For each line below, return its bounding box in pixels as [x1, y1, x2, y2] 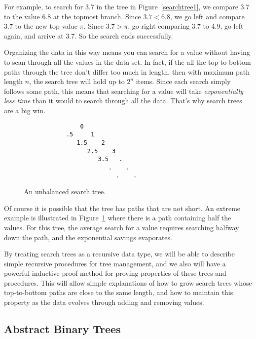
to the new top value [15, 21, 77, 31]
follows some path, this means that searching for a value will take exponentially [4, 85, 244, 96]
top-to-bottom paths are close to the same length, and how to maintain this [4, 287, 233, 297]
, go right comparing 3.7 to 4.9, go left [128, 21, 244, 31]
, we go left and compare [170, 11, 245, 21]
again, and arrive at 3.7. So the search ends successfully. [4, 30, 173, 41]
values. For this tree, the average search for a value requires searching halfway [4, 222, 239, 232]
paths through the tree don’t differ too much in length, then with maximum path [4, 66, 250, 77]
